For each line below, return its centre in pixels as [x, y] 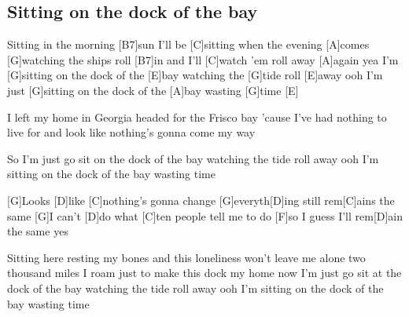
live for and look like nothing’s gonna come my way [131, 132]
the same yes [38, 231]
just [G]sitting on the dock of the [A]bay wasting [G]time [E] [153, 90]
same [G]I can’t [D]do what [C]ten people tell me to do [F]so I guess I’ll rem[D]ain [205, 215]
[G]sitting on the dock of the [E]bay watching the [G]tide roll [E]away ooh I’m [195, 75]
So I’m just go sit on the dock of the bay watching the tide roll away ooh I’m [193, 158]
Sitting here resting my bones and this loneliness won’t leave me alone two [186, 257]
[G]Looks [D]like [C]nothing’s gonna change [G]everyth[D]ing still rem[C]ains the [201, 200]
